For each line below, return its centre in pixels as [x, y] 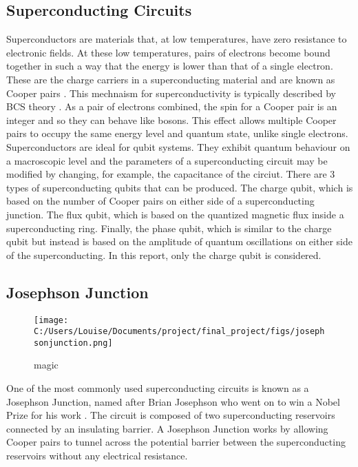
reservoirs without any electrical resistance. [97, 456]
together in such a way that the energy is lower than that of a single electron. [170, 66]
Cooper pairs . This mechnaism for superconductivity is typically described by [171, 93]
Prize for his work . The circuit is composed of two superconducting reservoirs [171, 415]
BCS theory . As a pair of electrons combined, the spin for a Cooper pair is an [172, 106]
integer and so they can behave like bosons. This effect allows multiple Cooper [171, 120]
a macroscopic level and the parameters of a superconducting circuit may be [167, 160]
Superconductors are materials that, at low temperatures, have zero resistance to [177, 39]
